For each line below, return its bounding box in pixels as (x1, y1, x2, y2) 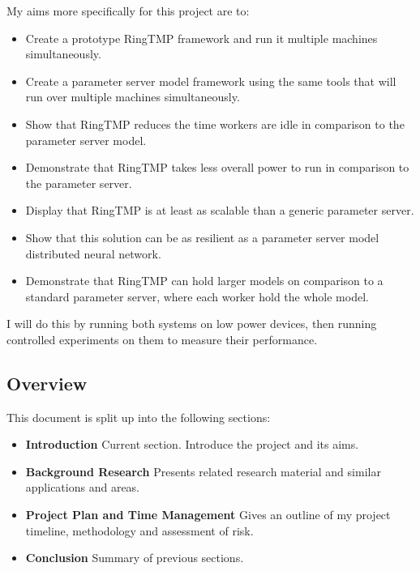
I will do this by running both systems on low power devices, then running (6, 315, 377, 332)
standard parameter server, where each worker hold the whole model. (25, 288, 369, 305)
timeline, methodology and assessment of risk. (25, 522, 254, 539)
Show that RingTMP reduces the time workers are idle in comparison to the (25, 115, 405, 132)
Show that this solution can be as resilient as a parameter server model (25, 228, 379, 245)
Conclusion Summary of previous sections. (25, 549, 244, 566)
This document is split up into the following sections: (6, 408, 271, 425)
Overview (6, 370, 88, 395)
